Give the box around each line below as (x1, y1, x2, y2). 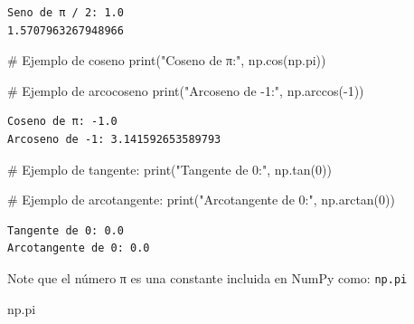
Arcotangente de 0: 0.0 (7, 242, 150, 255)
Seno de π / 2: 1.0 (7, 6, 124, 19)
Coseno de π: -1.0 (7, 115, 118, 129)
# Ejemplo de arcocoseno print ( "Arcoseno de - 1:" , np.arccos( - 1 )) (7, 81, 364, 100)
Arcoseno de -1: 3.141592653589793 (7, 132, 221, 146)
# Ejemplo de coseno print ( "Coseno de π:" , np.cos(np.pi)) (7, 51, 326, 70)
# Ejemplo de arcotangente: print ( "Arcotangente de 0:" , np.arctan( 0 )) (7, 190, 395, 209)
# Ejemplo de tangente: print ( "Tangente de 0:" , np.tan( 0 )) (7, 159, 332, 178)
